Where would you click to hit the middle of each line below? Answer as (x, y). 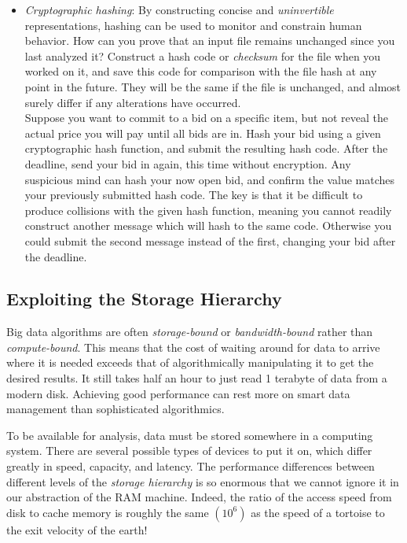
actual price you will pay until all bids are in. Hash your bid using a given (203, 133)
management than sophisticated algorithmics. (115, 409)
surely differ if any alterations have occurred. (133, 102)
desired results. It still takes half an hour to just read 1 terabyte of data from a (197, 378)
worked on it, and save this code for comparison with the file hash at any (201, 71)
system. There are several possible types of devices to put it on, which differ (189, 451)
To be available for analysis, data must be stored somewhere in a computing (190, 435)
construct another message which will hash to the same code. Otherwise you (208, 225)
